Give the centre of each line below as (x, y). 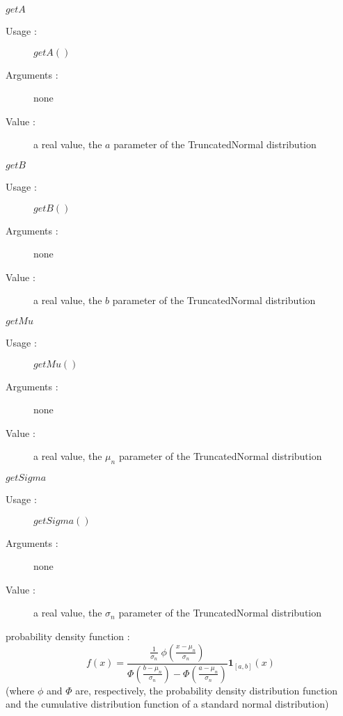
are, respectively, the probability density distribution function (207, 690)
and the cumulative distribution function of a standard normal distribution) (167, 704)
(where (20, 690)
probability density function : (68, 636)
